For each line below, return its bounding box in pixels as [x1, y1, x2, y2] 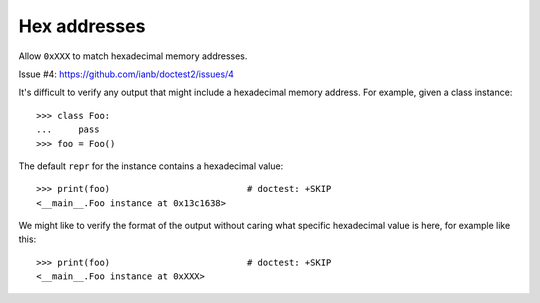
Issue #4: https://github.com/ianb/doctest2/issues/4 [18, 68, 235, 80]
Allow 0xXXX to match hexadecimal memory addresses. [18, 50, 248, 62]
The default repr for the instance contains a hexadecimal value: [18, 160, 284, 172]
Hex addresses [18, 15, 146, 37]
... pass [36, 124, 100, 135]
